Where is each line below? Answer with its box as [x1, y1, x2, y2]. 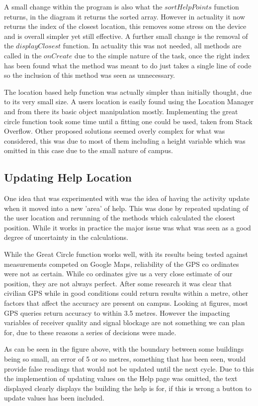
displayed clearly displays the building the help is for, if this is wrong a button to [4, 383, 252, 393]
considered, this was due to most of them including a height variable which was [4, 135, 246, 146]
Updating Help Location [4, 170, 132, 185]
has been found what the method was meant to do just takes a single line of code [4, 60, 252, 70]
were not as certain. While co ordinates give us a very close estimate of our [4, 268, 233, 279]
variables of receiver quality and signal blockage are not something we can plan [4, 317, 245, 328]
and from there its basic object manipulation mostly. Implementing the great [4, 106, 238, 116]
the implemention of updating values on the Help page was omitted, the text [4, 373, 238, 384]
